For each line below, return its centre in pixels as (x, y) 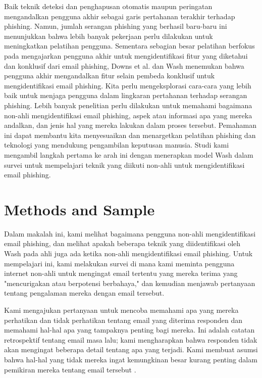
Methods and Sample (80, 209)
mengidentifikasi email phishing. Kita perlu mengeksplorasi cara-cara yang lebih (128, 85)
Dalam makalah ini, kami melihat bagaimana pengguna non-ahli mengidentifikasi (130, 233)
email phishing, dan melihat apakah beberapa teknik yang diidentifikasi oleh (122, 243)
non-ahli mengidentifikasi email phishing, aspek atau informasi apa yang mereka (128, 115)
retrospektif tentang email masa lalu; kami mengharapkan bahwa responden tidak (131, 339)
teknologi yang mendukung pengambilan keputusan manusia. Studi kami (117, 145)
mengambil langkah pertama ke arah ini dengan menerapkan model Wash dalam (129, 154)
